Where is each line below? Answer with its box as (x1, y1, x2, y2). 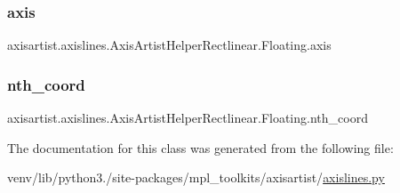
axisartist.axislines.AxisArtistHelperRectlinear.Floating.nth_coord (7, 109, 368, 127)
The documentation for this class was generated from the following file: (7, 138, 394, 157)
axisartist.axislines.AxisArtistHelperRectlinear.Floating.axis (7, 36, 332, 54)
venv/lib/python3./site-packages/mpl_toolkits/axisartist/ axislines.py (7, 168, 385, 187)
